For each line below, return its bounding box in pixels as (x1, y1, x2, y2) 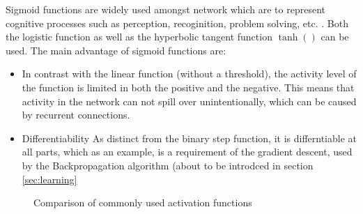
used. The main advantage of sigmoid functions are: (6, 43, 226, 57)
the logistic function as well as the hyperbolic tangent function (6, 29, 272, 44)
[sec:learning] (22, 171, 77, 186)
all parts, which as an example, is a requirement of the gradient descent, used (22, 144, 353, 159)
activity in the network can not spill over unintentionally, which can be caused (22, 93, 357, 108)
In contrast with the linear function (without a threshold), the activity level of (22, 66, 357, 81)
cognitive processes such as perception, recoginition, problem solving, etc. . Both (6, 15, 348, 30)
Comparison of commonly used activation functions (33, 195, 252, 210)
